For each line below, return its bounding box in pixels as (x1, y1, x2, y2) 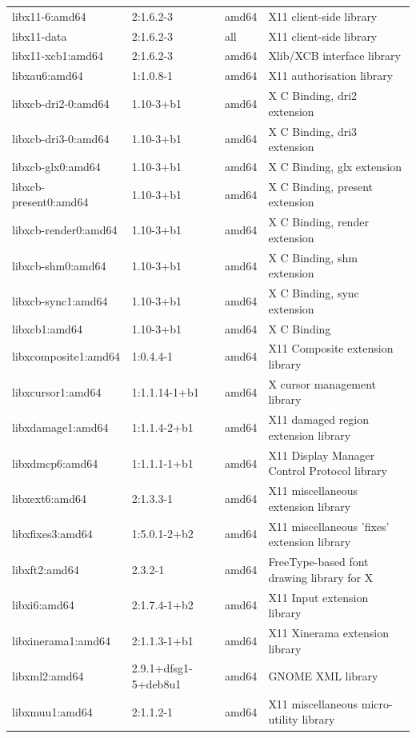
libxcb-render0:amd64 (12, 221, 118, 238)
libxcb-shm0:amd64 (12, 257, 106, 273)
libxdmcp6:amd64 (12, 454, 98, 471)
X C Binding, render (268, 213, 369, 230)
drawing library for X (268, 568, 374, 585)
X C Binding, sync (268, 285, 359, 301)
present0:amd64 (12, 193, 89, 210)
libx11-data (12, 27, 67, 44)
